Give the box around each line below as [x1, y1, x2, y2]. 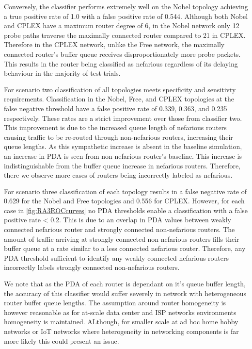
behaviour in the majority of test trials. [4, 68, 121, 78]
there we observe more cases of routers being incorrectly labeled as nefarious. [4, 170, 233, 180]
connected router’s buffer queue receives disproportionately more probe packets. [4, 49, 241, 59]
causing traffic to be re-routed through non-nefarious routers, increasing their [4, 132, 233, 142]
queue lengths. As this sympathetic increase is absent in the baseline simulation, [4, 141, 242, 151]
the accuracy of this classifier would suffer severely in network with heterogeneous [4, 288, 246, 298]
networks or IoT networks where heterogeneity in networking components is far [4, 326, 239, 336]
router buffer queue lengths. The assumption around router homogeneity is [4, 298, 226, 308]
